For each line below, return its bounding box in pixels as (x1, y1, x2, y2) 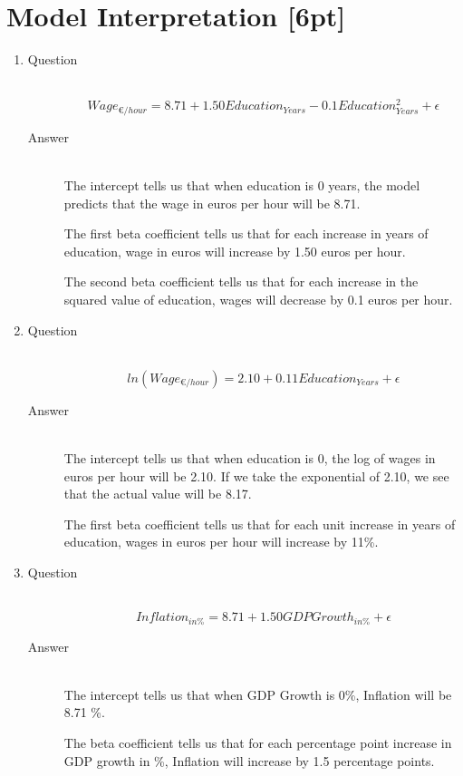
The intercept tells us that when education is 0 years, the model (63, 176, 420, 195)
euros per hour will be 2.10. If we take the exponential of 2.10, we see (63, 466, 449, 485)
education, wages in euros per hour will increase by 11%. (63, 532, 379, 551)
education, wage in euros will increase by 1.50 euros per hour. (63, 241, 406, 260)
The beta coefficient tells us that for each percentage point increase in (63, 732, 452, 752)
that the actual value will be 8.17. (63, 484, 252, 503)
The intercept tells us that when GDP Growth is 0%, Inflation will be (63, 684, 452, 703)
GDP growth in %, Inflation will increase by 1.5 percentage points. (63, 751, 435, 770)
